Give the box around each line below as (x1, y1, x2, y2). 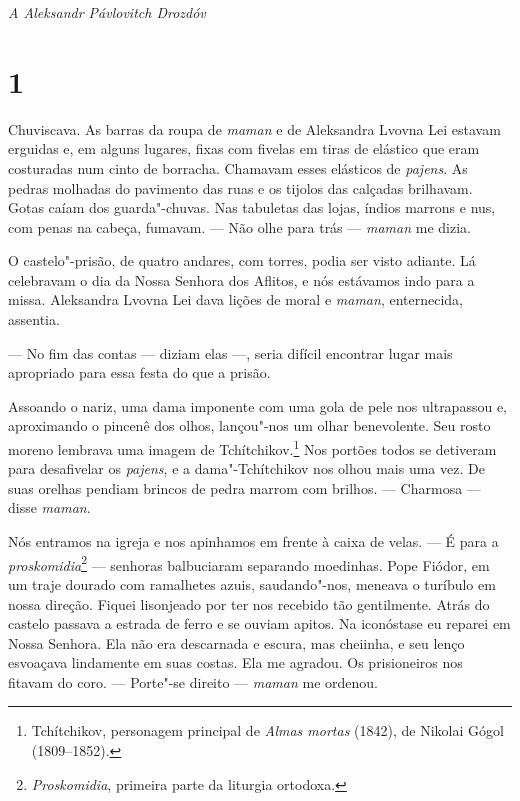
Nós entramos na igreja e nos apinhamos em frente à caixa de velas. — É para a (8, 531, 499, 552)
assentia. (8, 309, 60, 330)
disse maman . (8, 497, 91, 518)
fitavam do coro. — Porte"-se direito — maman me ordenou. (8, 671, 379, 692)
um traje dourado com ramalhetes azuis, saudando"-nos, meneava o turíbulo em (8, 573, 496, 594)
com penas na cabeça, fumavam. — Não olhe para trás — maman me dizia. (8, 216, 471, 237)
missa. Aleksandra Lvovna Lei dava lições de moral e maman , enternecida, (8, 289, 463, 310)
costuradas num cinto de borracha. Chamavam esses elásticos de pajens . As (8, 157, 468, 178)
